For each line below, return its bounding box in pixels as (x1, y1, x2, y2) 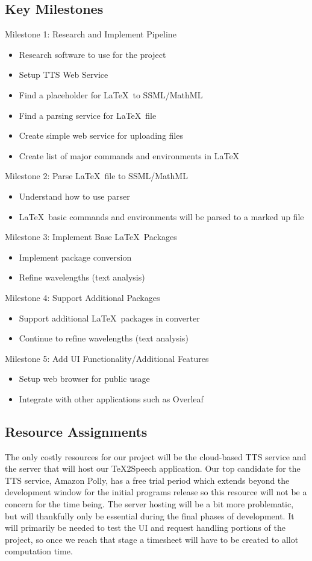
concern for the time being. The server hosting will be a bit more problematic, (5, 498, 294, 510)
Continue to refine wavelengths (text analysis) (19, 332, 189, 344)
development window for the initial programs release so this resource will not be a (5, 486, 307, 498)
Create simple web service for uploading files (19, 129, 183, 142)
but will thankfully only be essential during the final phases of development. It (5, 509, 295, 522)
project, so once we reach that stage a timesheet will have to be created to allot (5, 533, 299, 545)
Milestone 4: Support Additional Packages (5, 291, 160, 303)
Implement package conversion (19, 250, 132, 263)
